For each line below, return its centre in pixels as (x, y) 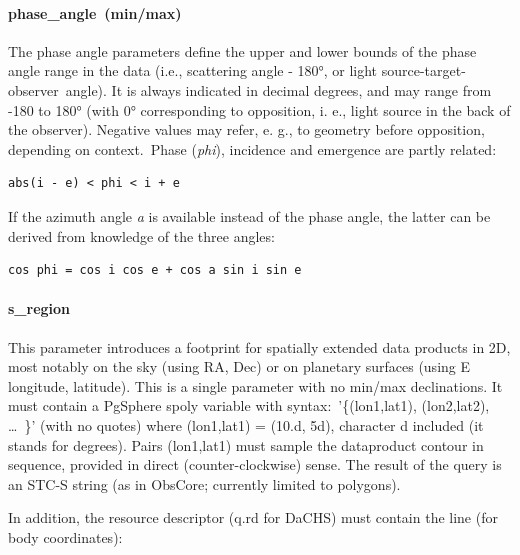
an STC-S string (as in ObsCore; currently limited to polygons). (204, 483)
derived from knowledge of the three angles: (141, 235)
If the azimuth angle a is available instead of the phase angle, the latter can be (249, 215)
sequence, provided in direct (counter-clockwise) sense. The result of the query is (255, 464)
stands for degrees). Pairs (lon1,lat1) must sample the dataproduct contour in (246, 444)
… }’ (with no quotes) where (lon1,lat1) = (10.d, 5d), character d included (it (246, 424)
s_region (39, 308)
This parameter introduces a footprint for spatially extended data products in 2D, (259, 346)
